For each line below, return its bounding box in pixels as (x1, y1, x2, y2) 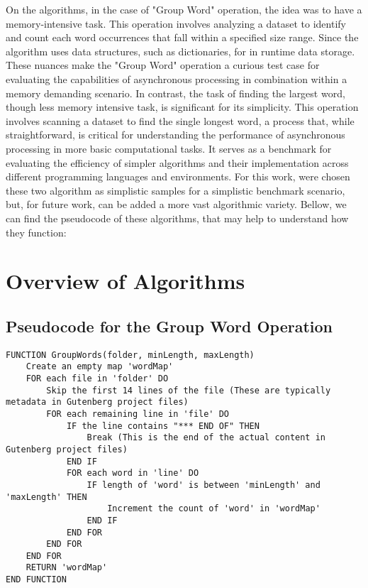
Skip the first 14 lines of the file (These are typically (46, 385, 331, 396)
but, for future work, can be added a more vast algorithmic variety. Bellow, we (6, 197, 347, 212)
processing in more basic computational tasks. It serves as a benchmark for (6, 141, 332, 156)
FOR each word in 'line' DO (66, 468, 199, 479)
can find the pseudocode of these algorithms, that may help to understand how (6, 210, 349, 225)
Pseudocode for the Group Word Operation (6, 315, 333, 337)
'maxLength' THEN (6, 491, 87, 502)
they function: (6, 224, 67, 239)
